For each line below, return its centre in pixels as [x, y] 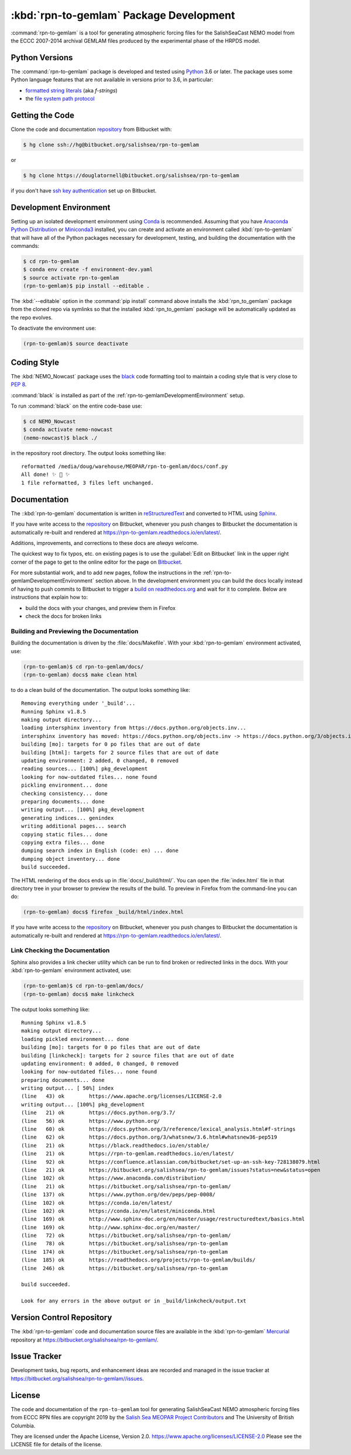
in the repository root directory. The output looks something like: [88, 453]
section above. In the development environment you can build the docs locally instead [199, 581]
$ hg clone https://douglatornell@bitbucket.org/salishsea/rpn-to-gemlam [131, 175]
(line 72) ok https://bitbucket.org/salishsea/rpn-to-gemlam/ [126, 1236]
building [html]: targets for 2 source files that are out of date [120, 752]
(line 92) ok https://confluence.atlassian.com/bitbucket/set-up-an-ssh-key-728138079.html [171, 1162]
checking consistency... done [65, 793]
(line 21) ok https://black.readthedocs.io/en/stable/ [116, 1145]
